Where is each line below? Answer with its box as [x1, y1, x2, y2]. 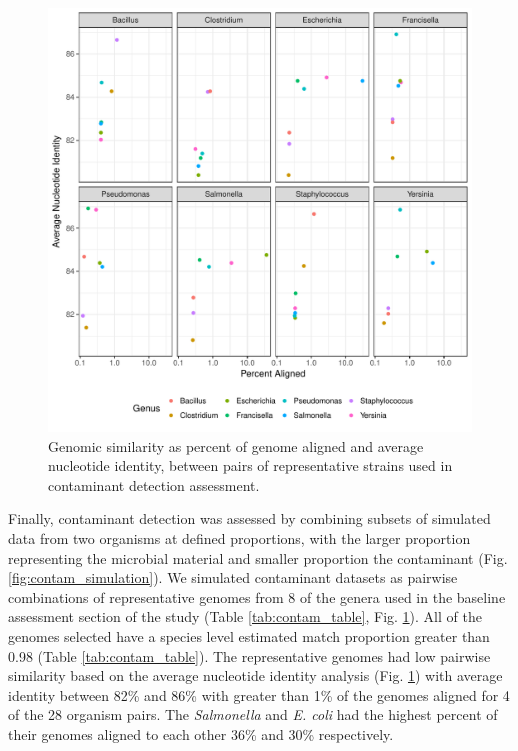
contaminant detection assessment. [48, 474, 260, 495]
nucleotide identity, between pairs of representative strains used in [48, 455, 453, 476]
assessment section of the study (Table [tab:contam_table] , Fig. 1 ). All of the [8, 606, 482, 627]
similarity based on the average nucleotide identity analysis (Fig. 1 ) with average [8, 665, 503, 686]
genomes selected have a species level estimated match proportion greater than [8, 625, 490, 646]
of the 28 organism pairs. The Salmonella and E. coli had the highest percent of [8, 704, 498, 725]
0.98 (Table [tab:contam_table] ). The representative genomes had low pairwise [8, 645, 491, 666]
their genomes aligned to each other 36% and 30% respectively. [8, 723, 394, 744]
